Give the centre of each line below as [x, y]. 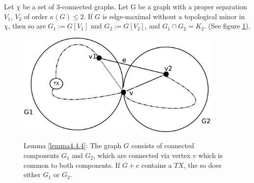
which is [210, 155]
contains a [157, 165]
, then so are [27, 26]
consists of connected [163, 145]
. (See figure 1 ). [227, 26]
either [32, 174]
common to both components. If [72, 165]
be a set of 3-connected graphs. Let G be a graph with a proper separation [135, 6]
